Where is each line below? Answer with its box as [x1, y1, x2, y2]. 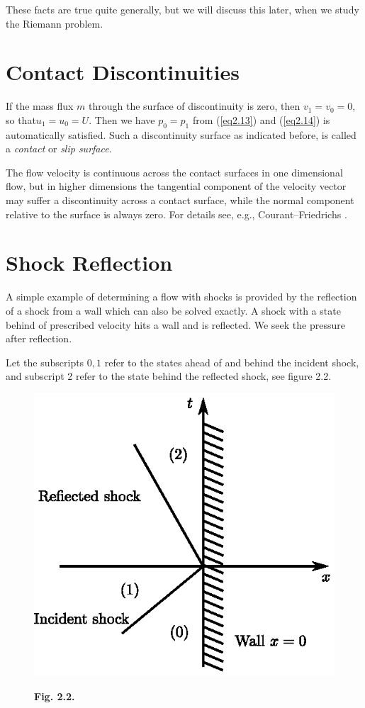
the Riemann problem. [6, 16, 103, 30]
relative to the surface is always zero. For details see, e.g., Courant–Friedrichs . [6, 206, 347, 221]
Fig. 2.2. [34, 688, 75, 703]
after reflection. [6, 331, 72, 346]
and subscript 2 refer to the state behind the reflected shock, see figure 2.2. [6, 369, 332, 383]
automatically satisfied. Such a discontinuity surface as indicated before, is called [6, 127, 356, 142]
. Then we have [89, 112, 155, 127]
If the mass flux [6, 99, 74, 113]
